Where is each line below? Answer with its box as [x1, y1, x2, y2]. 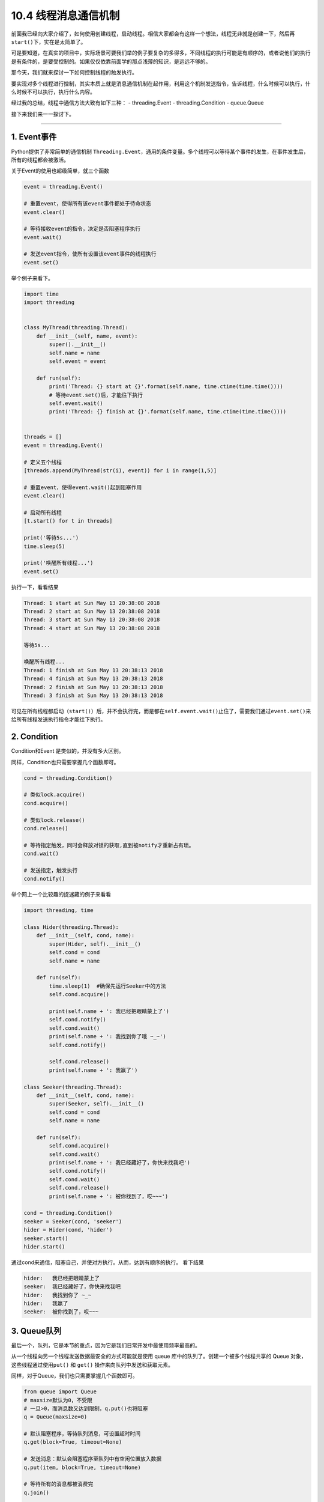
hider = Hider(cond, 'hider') [23, 1226, 113, 1233]
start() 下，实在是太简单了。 [11, 38, 86, 45]
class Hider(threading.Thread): [23, 924, 119, 931]
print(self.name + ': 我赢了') [49, 1066, 138, 1074]
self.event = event [49, 357, 106, 365]
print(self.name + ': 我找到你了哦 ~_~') [49, 1033, 166, 1040]
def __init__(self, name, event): [36, 332, 138, 339]
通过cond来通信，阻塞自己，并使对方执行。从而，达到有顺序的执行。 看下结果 [11, 1259, 204, 1266]
